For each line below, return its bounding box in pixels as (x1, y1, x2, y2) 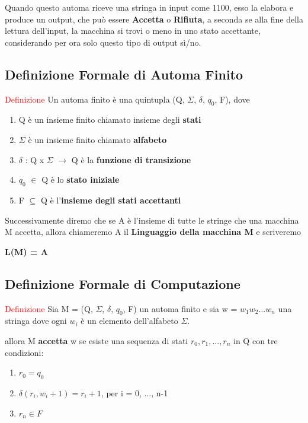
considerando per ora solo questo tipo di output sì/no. (5, 36, 201, 48)
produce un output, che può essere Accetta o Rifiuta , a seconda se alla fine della (5, 12, 303, 25)
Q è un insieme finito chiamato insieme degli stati (18, 113, 201, 126)
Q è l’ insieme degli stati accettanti (40, 193, 181, 206)
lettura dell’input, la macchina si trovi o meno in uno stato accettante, (5, 24, 261, 37)
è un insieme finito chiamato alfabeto (28, 133, 167, 145)
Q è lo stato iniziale (41, 173, 120, 186)
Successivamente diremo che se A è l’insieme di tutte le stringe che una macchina (5, 214, 299, 226)
